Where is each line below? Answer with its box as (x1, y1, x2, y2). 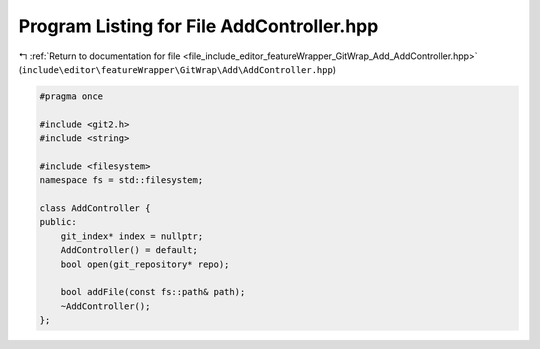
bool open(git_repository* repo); (60, 258, 230, 270)
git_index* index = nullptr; (60, 230, 204, 242)
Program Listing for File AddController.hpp (18, 15, 379, 37)
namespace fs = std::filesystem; (39, 175, 204, 186)
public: (39, 216, 77, 228)
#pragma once (39, 90, 104, 102)
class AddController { (39, 203, 151, 214)
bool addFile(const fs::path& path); (60, 286, 246, 298)
